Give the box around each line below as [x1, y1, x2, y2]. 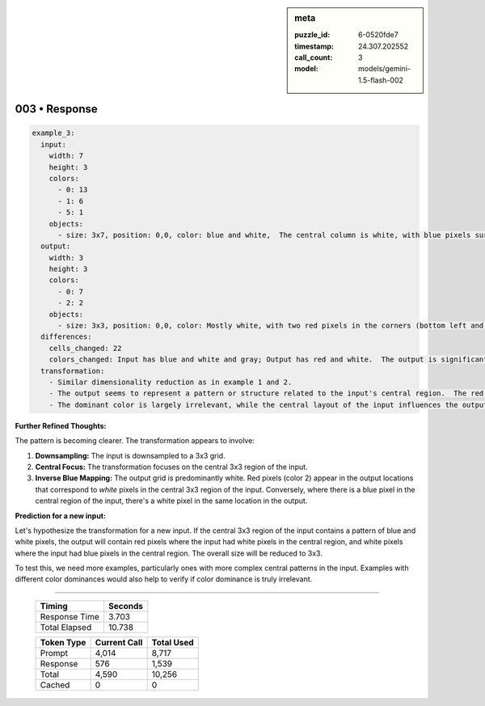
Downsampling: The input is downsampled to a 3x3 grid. [35, 450, 226, 460]
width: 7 [48, 151, 84, 161]
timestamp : [294, 41, 335, 51]
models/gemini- [358, 64, 411, 74]
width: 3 [48, 253, 84, 262]
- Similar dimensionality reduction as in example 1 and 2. [48, 378, 293, 387]
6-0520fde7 [358, 30, 399, 40]
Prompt [40, 647, 69, 658]
